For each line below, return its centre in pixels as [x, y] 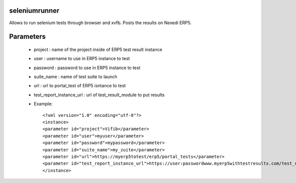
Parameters [27, 37]
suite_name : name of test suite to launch [75, 77]
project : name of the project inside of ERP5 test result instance [98, 49]
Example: [43, 104]
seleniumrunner [34, 11]
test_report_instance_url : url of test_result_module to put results [99, 95]
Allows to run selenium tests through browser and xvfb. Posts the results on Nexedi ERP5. [100, 23]
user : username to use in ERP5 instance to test [82, 59]
